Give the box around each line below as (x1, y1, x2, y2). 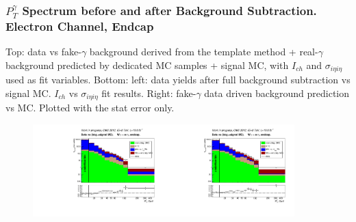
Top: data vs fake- (5, 44, 81, 59)
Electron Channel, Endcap (5, 17, 154, 34)
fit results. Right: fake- (101, 85, 196, 100)
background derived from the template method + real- (89, 44, 318, 59)
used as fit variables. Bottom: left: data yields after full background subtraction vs (5, 72, 351, 87)
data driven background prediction (204, 85, 350, 100)
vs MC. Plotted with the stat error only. (5, 100, 175, 115)
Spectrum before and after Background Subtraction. (22, 1, 317, 18)
